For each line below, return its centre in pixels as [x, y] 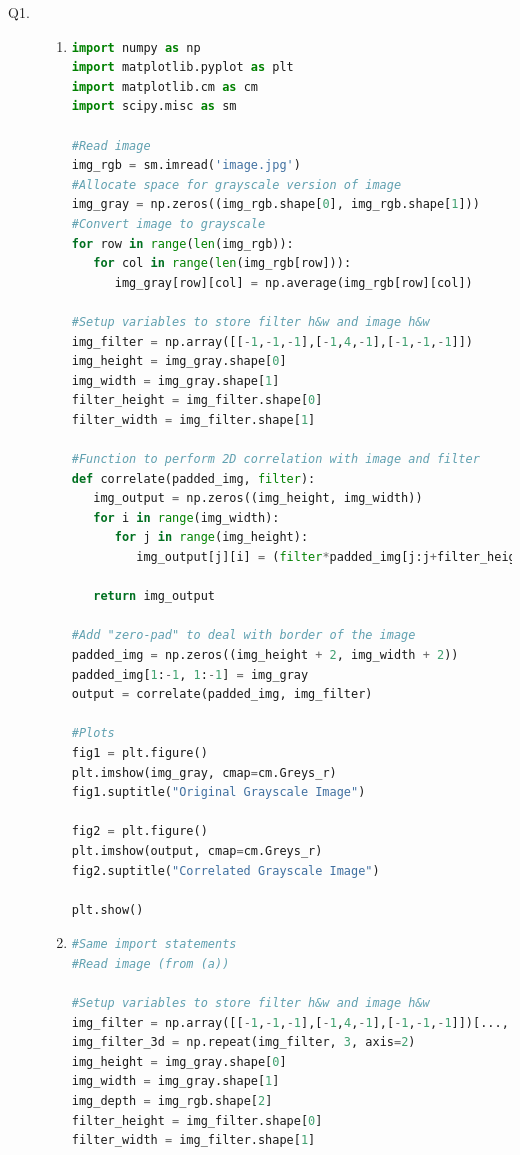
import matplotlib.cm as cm [164, 86]
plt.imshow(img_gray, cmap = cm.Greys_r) [204, 772]
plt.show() [107, 909]
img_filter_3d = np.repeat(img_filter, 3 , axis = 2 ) [243, 1042]
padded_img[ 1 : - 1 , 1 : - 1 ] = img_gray [190, 674]
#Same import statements [154, 944]
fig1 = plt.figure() [139, 752]
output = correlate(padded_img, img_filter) [222, 694]
